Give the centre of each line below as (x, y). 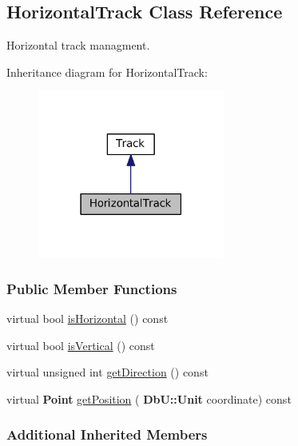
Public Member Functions (92, 288)
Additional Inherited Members (107, 434)
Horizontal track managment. (78, 45)
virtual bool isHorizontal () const (87, 318)
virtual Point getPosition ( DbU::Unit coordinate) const (149, 398)
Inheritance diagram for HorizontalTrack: (107, 72)
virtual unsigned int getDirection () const (107, 372)
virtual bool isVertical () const (81, 345)
